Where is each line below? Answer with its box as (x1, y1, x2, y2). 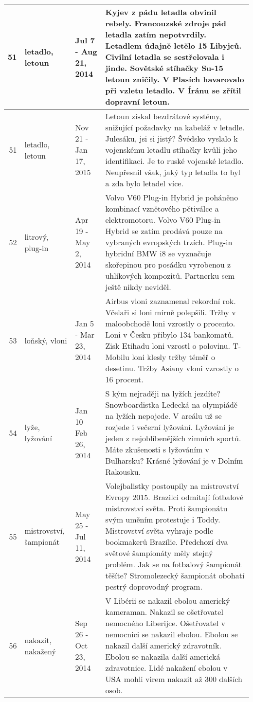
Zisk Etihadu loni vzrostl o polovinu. (105, 340, 230, 351)
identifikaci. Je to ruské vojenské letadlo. (105, 155, 244, 166)
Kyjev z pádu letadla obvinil (105, 6, 217, 18)
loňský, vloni (24, 334, 67, 346)
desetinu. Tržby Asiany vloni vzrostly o (105, 362, 239, 374)
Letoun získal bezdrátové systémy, (105, 110, 221, 122)
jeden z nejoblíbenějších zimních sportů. (105, 432, 241, 444)
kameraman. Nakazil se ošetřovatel (105, 606, 223, 617)
